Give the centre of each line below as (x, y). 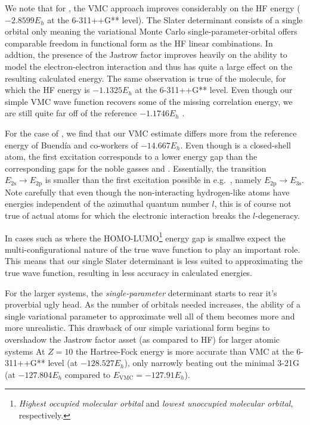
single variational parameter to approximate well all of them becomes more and (150, 316)
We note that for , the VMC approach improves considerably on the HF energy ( (153, 8)
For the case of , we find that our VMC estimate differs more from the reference (151, 133)
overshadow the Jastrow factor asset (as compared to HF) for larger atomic (142, 339)
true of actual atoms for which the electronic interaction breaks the (128, 215)
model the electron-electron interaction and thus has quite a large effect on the (149, 66)
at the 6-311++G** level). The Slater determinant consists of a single (175, 19)
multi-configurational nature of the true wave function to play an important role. (153, 249)
